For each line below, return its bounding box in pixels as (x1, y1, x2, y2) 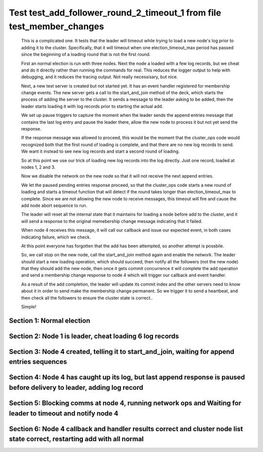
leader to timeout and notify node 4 (9, 409, 119, 417)
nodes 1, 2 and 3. (21, 164, 56, 170)
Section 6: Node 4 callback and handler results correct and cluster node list (9, 425, 243, 433)
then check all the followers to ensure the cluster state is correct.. (21, 295, 153, 301)
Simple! (21, 304, 37, 310)
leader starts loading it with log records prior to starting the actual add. (21, 103, 163, 109)
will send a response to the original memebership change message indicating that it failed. (21, 218, 203, 224)
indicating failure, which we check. (21, 234, 91, 240)
